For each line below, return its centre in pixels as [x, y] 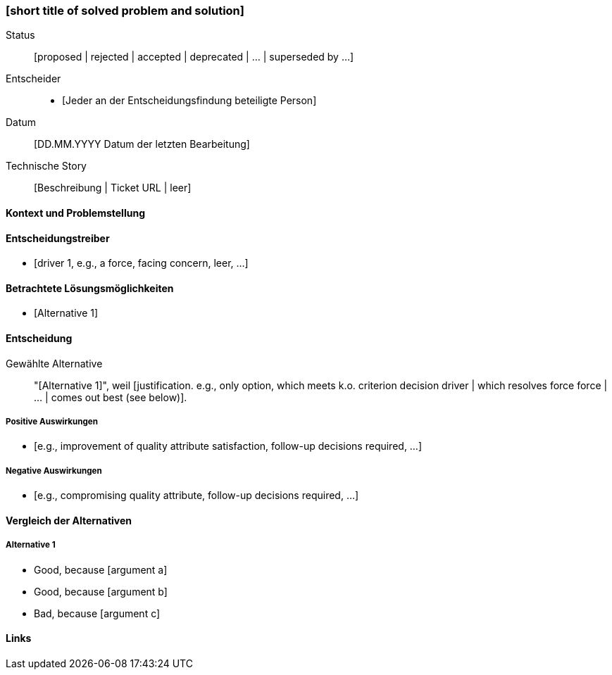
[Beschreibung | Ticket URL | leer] [113, 188]
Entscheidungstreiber [58, 238]
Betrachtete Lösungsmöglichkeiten [90, 288]
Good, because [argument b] [101, 591]
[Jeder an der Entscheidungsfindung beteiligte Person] [189, 101]
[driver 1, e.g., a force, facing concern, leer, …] [141, 263]
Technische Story [46, 166]
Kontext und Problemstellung [75, 213]
